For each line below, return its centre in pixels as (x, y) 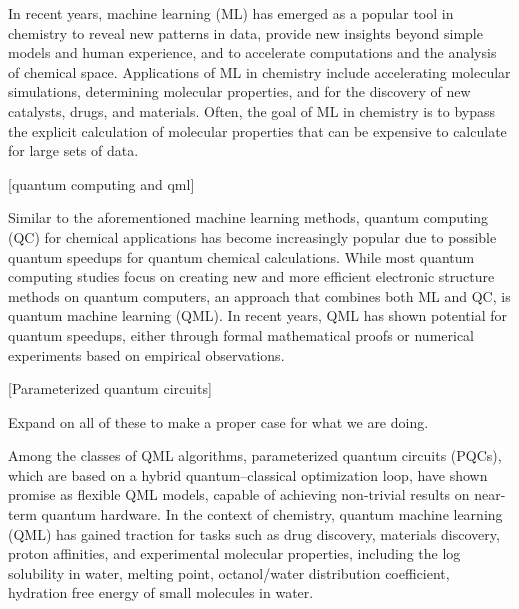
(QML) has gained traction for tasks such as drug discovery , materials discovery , (254, 533)
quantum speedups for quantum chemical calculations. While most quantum (241, 256)
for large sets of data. (73, 150)
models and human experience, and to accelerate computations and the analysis (252, 52)
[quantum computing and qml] (101, 183)
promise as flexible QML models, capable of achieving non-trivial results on (239, 494)
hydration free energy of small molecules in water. (161, 592)
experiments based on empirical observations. (146, 354)
